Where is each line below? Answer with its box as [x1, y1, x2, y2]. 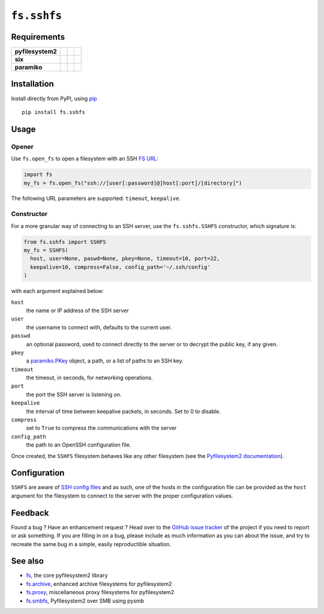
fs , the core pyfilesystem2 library [26, 572, 108, 579]
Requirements [11, 32, 65, 42]
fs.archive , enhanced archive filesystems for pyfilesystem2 [26, 580, 172, 588]
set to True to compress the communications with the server [26, 424, 177, 432]
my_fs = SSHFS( [23, 247, 68, 253]
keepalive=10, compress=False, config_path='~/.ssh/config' [30, 263, 211, 270]
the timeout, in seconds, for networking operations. [26, 374, 153, 381]
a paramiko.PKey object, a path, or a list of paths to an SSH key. [26, 357, 184, 364]
